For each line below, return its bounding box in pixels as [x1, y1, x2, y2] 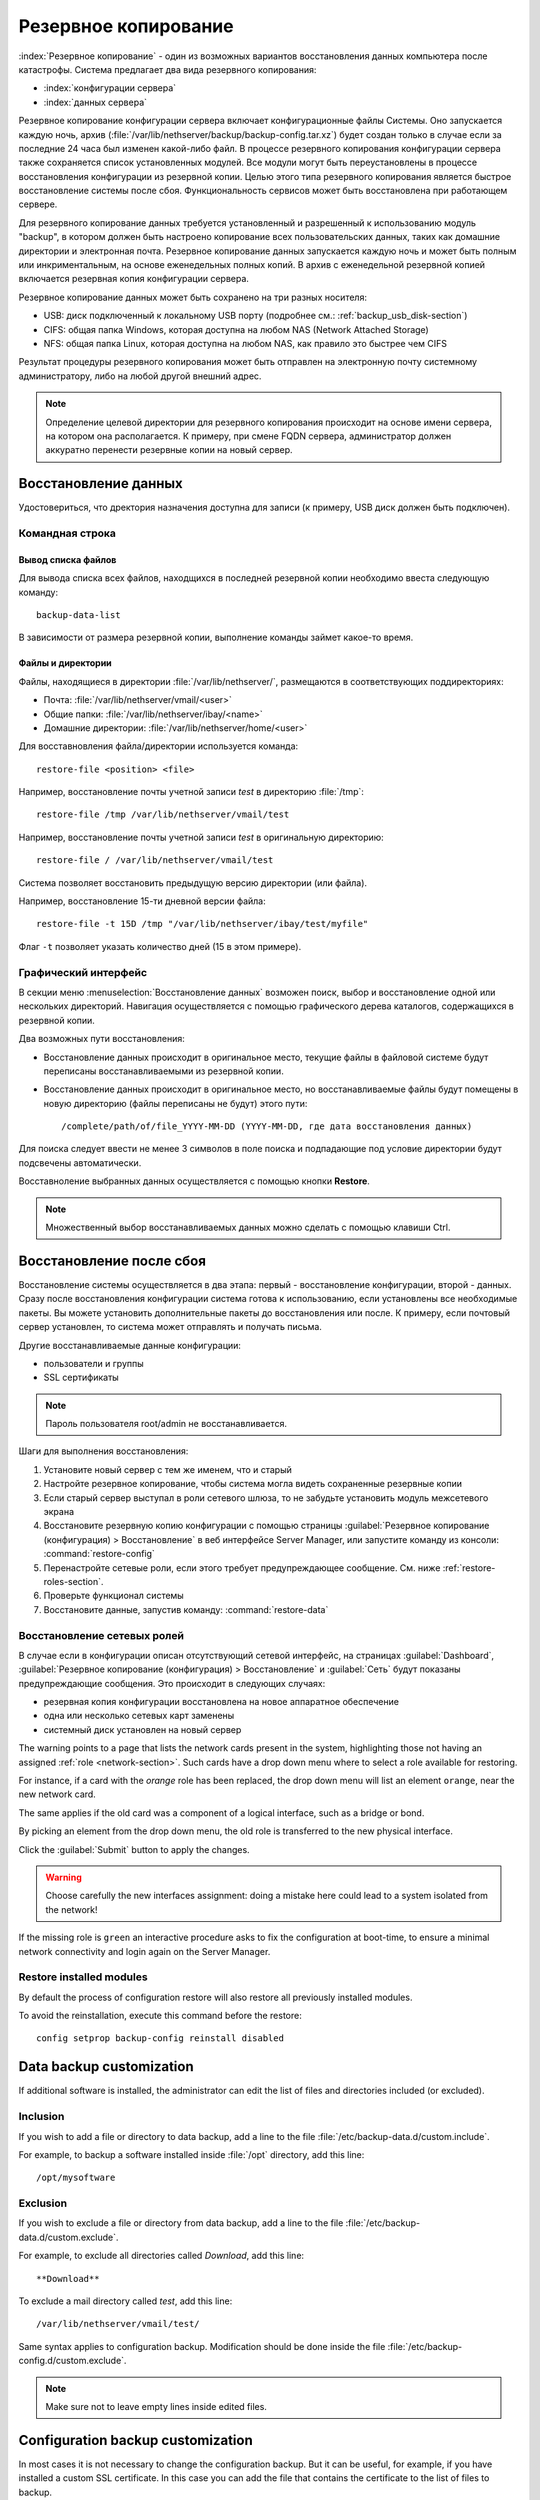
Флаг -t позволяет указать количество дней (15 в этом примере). [18, 940, 302, 952]
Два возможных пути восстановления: [18, 1033, 185, 1045]
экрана [43, 1506, 75, 1518]
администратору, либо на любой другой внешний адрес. [18, 370, 262, 382]
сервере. [18, 198, 58, 210]
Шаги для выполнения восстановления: [18, 1445, 189, 1457]
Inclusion [18, 2110, 65, 2124]
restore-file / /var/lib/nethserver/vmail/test [36, 855, 274, 866]
